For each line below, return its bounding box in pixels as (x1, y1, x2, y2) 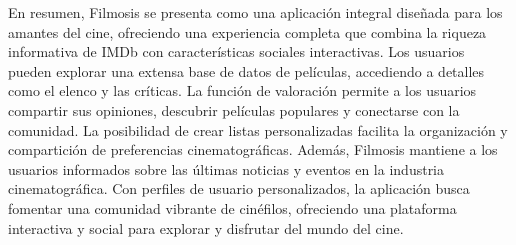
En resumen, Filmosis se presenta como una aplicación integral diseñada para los (8, 2, 503, 22)
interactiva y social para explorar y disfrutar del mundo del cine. (8, 217, 404, 238)
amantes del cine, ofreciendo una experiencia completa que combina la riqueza (8, 21, 487, 42)
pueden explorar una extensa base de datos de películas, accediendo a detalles (8, 60, 485, 81)
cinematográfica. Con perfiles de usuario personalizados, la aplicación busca (8, 178, 470, 199)
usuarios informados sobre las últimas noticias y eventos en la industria (8, 158, 445, 179)
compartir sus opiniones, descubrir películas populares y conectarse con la (8, 99, 460, 120)
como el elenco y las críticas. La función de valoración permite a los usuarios (8, 80, 477, 101)
